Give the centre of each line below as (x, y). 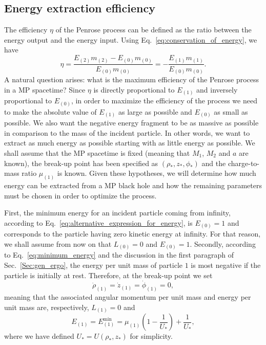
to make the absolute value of (50, 111)
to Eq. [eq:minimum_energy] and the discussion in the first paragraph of (119, 255)
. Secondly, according (223, 243)
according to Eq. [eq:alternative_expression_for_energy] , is (98, 222)
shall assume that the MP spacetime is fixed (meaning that (97, 152)
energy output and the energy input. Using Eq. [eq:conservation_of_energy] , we (131, 39)
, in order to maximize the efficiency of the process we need (164, 101)
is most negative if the (226, 265)
